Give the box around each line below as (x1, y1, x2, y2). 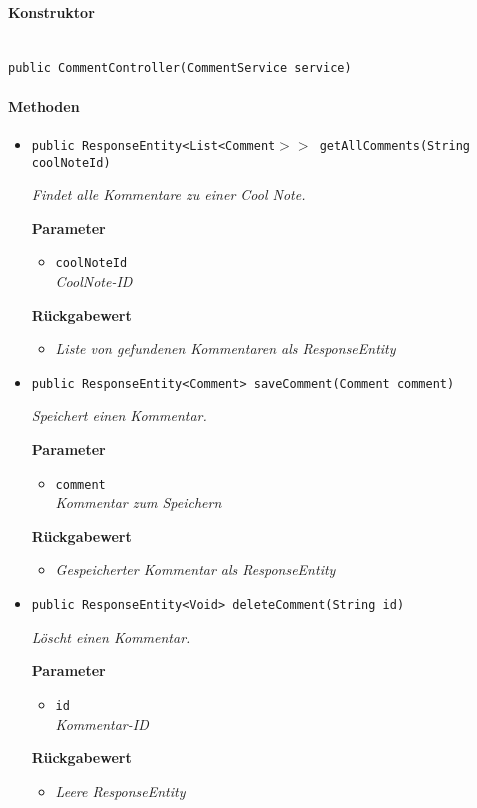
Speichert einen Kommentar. (31, 405, 207, 426)
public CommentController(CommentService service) (8, 61, 352, 76)
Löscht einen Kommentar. (31, 626, 191, 647)
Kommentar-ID (55, 713, 149, 734)
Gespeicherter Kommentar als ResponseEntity (55, 559, 336, 580)
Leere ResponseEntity (55, 780, 186, 801)
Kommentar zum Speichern (55, 492, 222, 513)
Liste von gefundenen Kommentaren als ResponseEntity (55, 338, 396, 359)
